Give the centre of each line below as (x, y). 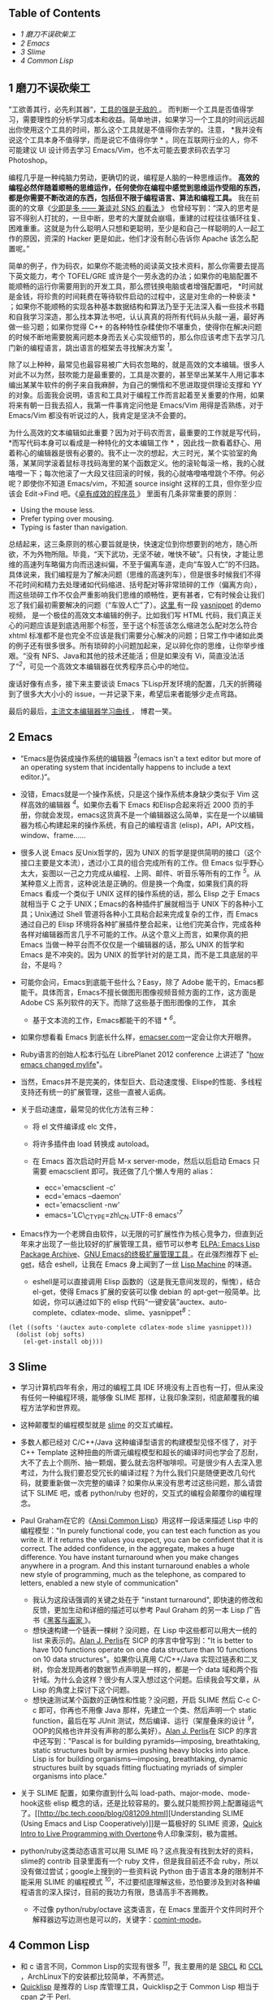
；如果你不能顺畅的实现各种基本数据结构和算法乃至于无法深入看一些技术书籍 (136, 306)
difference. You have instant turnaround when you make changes (130, 1558)
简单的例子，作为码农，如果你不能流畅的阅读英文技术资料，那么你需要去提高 (136, 266)
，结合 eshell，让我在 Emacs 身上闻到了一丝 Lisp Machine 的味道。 (144, 1264)
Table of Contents (55, 13)
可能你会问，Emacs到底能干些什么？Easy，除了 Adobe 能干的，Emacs (139, 982)
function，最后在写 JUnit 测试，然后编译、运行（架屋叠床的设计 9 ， (145, 1720)
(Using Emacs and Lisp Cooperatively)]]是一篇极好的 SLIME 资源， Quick (141, 1823)
